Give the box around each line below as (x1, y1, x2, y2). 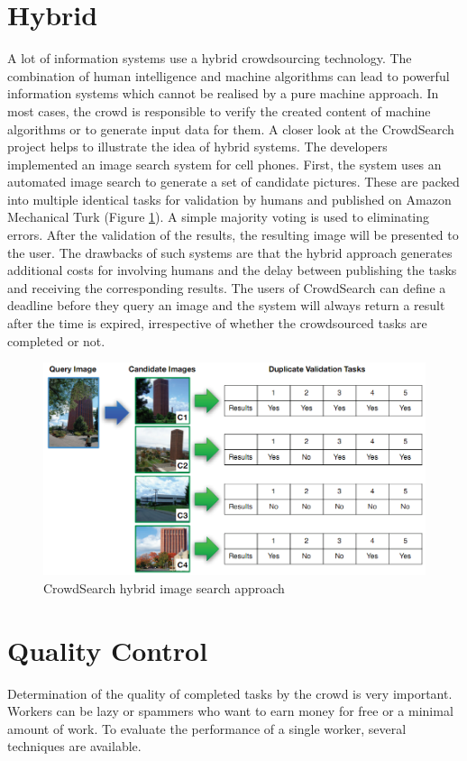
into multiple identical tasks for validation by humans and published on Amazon (7, 189, 452, 208)
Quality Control (7, 631, 208, 668)
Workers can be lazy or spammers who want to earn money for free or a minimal (7, 701, 453, 720)
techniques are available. (7, 737, 142, 756)
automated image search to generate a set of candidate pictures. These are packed (7, 172, 460, 191)
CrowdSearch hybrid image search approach (43, 578, 285, 597)
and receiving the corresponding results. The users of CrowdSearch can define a (7, 278, 446, 297)
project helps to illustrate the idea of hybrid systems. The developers (7, 137, 388, 156)
